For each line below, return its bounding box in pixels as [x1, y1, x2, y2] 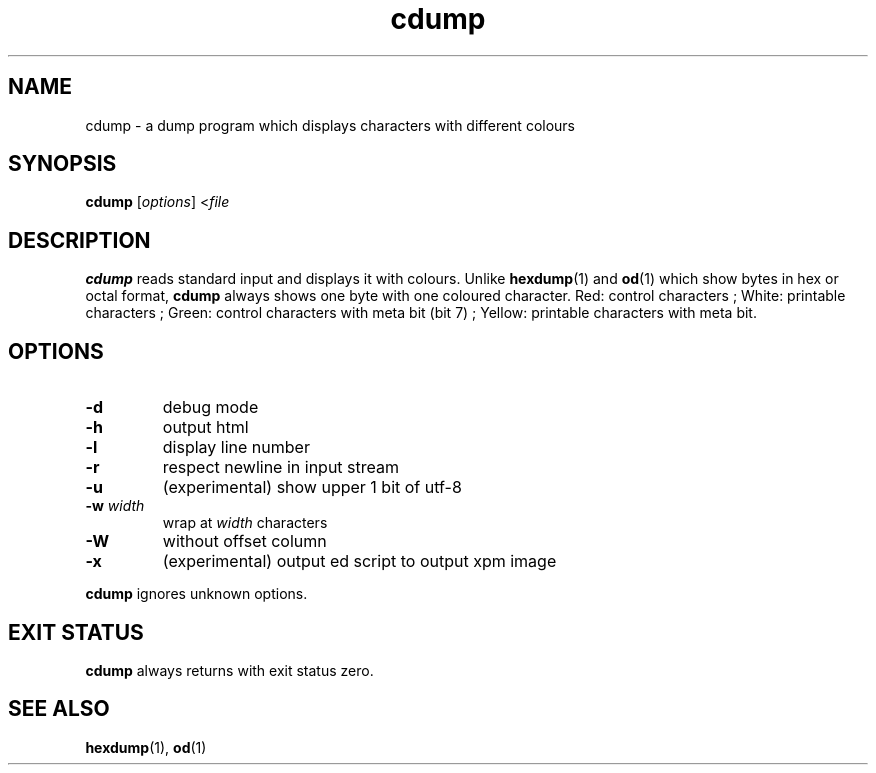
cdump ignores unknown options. [85, 585, 308, 603]
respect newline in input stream [162, 457, 399, 478]
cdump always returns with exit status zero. [85, 661, 374, 679]
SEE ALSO [8, 696, 110, 722]
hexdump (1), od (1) [85, 738, 207, 756]
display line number [162, 437, 310, 458]
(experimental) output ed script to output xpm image [162, 551, 557, 572]
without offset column [162, 531, 327, 552]
